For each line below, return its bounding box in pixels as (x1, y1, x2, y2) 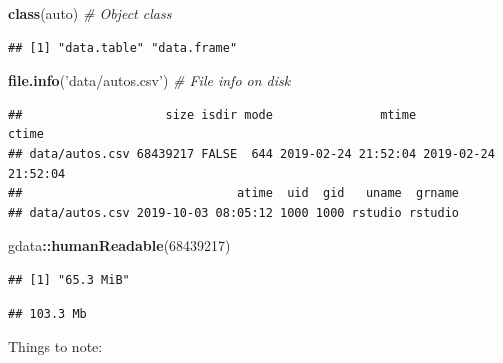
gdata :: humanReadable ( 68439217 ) (8, 235, 231, 256)
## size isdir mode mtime (8, 107, 417, 122)
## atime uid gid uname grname (8, 186, 460, 201)
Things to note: (8, 336, 103, 357)
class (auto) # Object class (8, 3, 172, 23)
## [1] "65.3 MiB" (8, 272, 130, 287)
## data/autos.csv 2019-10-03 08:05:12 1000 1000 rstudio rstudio (8, 205, 460, 220)
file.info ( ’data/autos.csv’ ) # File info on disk (8, 70, 291, 91)
